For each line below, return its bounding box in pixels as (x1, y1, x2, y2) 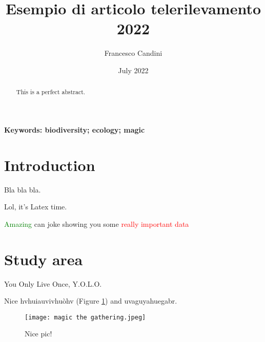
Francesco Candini (104, 48, 162, 58)
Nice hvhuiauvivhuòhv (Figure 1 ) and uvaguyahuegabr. (4, 295, 177, 306)
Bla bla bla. (4, 184, 41, 195)
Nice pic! (25, 328, 52, 339)
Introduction (4, 154, 95, 175)
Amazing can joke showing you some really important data (4, 218, 189, 229)
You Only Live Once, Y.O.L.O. (4, 278, 102, 289)
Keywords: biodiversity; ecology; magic (4, 124, 145, 135)
